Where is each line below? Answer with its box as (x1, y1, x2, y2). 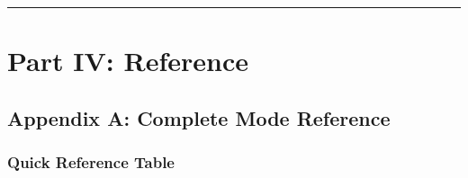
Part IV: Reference (7, 42, 248, 79)
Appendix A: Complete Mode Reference (7, 103, 391, 131)
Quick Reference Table (7, 151, 175, 174)
